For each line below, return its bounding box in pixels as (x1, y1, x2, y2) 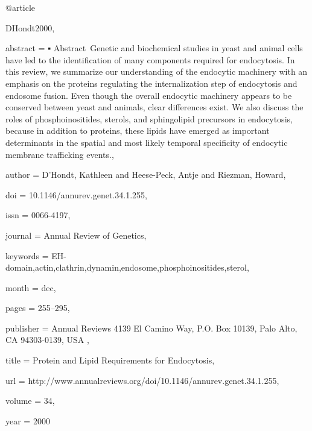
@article (5, 1, 36, 13)
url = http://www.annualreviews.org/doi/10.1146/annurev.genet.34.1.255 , (5, 374, 279, 386)
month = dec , (5, 281, 56, 294)
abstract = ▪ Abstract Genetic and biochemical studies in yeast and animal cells (5, 42, 303, 54)
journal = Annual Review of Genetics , (5, 228, 147, 241)
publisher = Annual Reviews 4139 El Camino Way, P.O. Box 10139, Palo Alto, (5, 321, 298, 334)
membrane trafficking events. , (5, 148, 114, 160)
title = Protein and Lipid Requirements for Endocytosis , (5, 354, 215, 367)
